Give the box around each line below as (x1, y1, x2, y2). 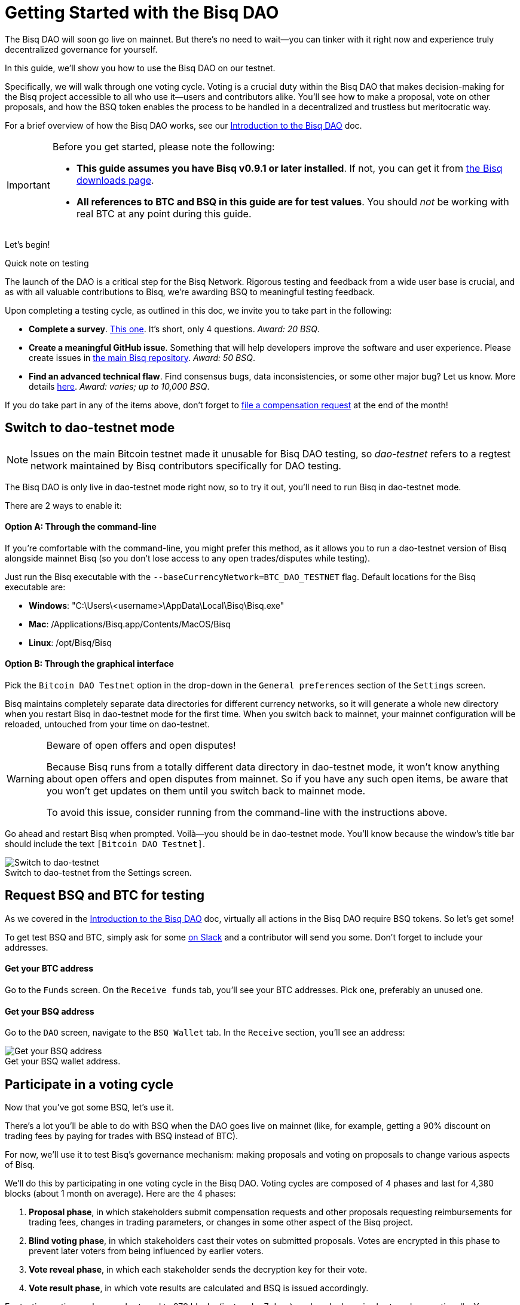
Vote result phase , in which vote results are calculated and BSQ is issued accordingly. (29, 1283, 369, 1294)
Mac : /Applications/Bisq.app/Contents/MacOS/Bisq (29, 618, 231, 629)
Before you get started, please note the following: (52, 140, 275, 153)
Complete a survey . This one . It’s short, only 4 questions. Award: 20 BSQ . (29, 323, 320, 334)
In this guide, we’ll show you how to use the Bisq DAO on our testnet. (5, 62, 276, 73)
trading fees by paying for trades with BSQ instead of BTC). (5, 1131, 238, 1142)
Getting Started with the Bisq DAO (5, 2, 279, 23)
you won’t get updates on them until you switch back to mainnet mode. (46, 785, 366, 797)
